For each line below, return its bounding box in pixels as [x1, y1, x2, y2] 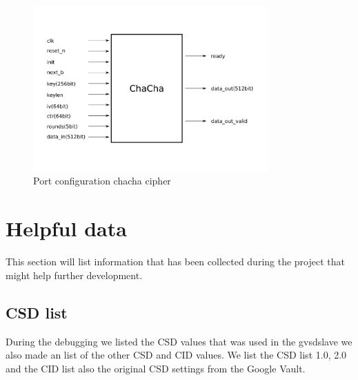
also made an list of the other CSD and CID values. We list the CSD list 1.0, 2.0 [6, 348, 347, 362]
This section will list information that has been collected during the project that [6, 254, 346, 269]
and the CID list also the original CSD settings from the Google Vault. [6, 361, 306, 375]
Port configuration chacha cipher [33, 173, 171, 188]
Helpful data [6, 214, 127, 243]
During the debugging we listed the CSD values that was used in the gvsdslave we [6, 334, 352, 348]
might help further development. [6, 267, 143, 282]
